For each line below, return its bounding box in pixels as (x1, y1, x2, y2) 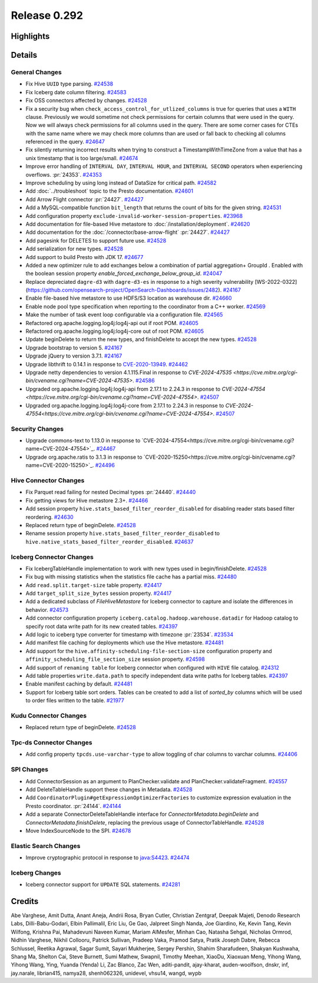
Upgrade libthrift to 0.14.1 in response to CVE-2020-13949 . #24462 (25, 360, 188, 368)
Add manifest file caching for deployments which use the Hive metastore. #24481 (25, 639, 224, 646)
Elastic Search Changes (11, 842, 81, 850)
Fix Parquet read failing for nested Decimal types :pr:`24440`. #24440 (25, 489, 196, 496)
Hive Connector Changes (11, 476, 85, 485)
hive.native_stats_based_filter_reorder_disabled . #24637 (25, 538, 194, 545)
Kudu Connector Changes (11, 711, 87, 720)
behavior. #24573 (25, 606, 69, 613)
